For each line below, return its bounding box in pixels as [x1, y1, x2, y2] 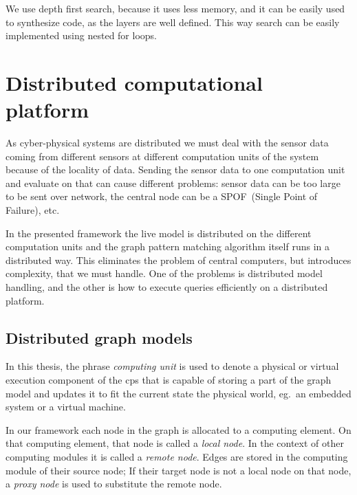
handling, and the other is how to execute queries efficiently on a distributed [6, 280, 328, 294]
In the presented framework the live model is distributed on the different [6, 225, 312, 240]
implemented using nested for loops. [6, 28, 157, 43]
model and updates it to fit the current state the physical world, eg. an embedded [6, 386, 351, 400]
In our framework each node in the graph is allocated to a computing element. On [6, 422, 351, 437]
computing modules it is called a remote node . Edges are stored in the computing [6, 449, 348, 463]
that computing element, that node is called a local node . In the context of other [6, 436, 344, 450]
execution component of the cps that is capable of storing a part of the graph [6, 373, 332, 387]
